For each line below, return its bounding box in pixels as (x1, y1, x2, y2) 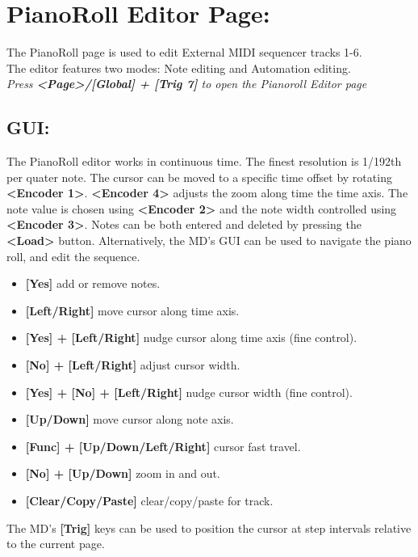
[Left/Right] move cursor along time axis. (25, 302, 240, 319)
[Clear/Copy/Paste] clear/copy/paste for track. (25, 492, 274, 509)
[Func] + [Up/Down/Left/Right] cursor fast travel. (25, 437, 301, 454)
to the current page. (6, 535, 105, 552)
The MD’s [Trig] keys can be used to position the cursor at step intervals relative (6, 519, 412, 536)
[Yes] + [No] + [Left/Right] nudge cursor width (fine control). (25, 383, 353, 400)
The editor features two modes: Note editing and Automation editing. (6, 59, 351, 76)
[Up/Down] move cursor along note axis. (25, 411, 234, 428)
